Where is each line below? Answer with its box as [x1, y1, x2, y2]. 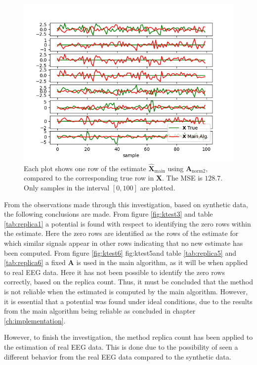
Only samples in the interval [24, 182, 110, 192]
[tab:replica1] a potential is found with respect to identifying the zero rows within [4, 218, 251, 228]
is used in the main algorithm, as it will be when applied [76, 257, 248, 268]
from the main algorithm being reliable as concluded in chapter [4, 306, 196, 316]
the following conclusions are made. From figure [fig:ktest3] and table [4, 209, 213, 219]
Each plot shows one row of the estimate [24, 163, 146, 173]
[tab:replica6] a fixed [4, 257, 66, 268]
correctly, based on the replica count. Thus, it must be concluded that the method [4, 276, 253, 287]
